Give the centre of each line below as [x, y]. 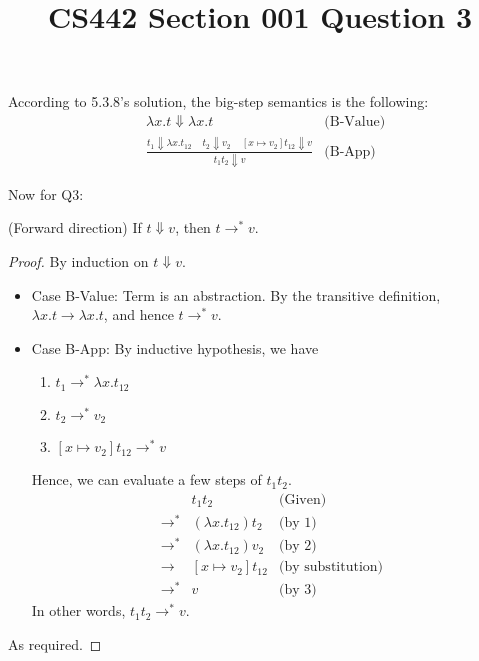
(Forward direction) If [75, 227]
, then [193, 227]
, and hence [138, 314]
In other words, [78, 610]
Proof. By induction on [78, 261]
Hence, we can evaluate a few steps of [146, 479]
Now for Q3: [46, 193]
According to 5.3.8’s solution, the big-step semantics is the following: [218, 101]
